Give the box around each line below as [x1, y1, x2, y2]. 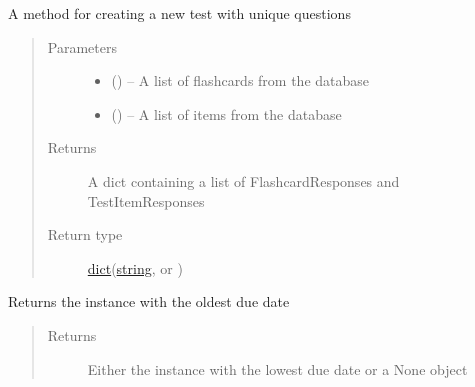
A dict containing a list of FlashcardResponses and [87, 170, 400, 191]
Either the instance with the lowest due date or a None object [87, 358, 468, 379]
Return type [47, 224, 123, 245]
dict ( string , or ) [87, 257, 183, 278]
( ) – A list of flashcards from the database [111, 70, 370, 91]
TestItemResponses [87, 190, 205, 211]
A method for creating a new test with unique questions [8, 3, 351, 23]
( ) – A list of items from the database [111, 103, 342, 124]
